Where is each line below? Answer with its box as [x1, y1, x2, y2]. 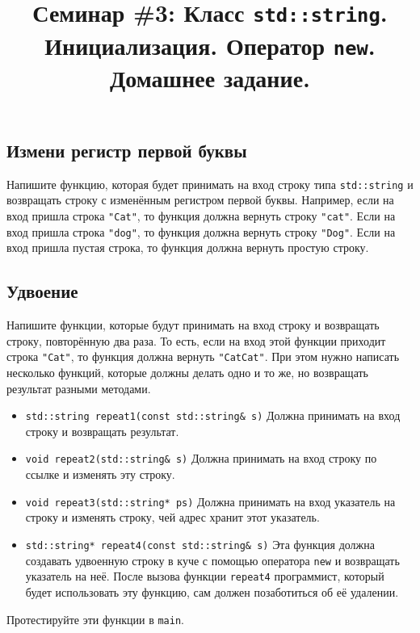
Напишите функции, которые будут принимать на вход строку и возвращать [6, 316, 380, 333]
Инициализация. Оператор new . [44, 28, 376, 61]
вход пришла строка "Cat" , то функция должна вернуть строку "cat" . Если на [6, 208, 396, 224]
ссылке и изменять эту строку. [25, 466, 175, 483]
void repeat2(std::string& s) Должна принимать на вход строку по [25, 450, 377, 467]
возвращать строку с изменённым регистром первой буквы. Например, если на [6, 191, 394, 208]
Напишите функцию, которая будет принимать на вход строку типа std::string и [6, 175, 414, 192]
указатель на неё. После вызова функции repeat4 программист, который [25, 568, 384, 585]
